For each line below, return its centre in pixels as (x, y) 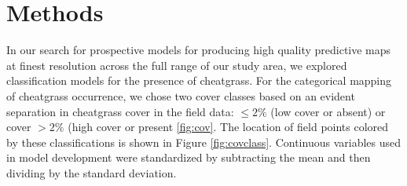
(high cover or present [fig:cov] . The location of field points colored (228, 127)
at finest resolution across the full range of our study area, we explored (177, 65)
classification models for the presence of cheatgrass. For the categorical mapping (199, 80)
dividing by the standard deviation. (92, 172)
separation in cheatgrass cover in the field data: (120, 111)
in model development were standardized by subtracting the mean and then (189, 157)
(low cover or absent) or (328, 111)
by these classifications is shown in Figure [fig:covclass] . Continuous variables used (203, 142)
